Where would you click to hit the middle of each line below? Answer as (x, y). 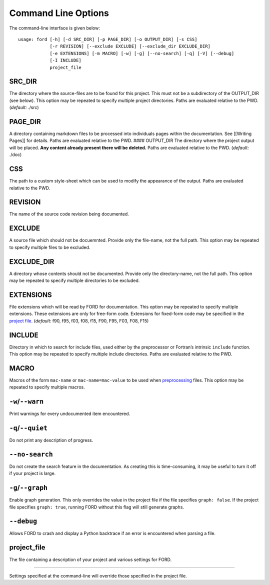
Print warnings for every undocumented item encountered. (70, 414)
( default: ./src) (24, 107)
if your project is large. (32, 473)
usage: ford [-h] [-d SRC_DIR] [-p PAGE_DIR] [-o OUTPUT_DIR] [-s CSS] (108, 39)
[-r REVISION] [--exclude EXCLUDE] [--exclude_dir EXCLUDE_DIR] (130, 46)
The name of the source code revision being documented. (69, 214)
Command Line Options (59, 13)
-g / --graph (28, 488)
